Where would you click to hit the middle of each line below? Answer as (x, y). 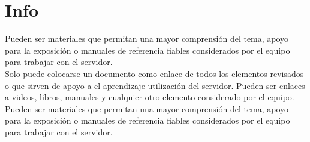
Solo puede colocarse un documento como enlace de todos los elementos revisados (154, 73)
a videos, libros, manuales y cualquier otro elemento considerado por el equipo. (150, 97)
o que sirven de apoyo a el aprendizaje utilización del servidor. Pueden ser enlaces (155, 85)
